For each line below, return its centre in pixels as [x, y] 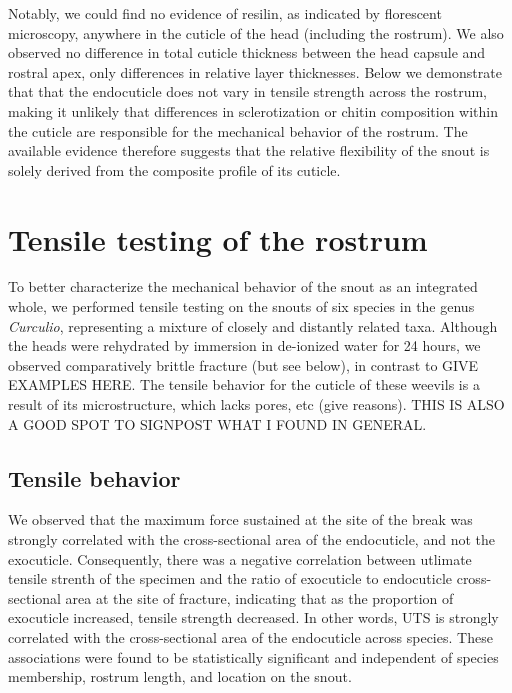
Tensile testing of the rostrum [218, 238]
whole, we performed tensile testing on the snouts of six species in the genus [241, 306]
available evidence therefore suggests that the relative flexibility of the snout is [249, 150]
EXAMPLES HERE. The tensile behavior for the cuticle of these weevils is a [244, 384]
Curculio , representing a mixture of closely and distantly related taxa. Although [253, 325]
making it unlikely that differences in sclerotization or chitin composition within [253, 110]
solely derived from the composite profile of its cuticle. [174, 169]
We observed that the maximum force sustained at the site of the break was [240, 519]
